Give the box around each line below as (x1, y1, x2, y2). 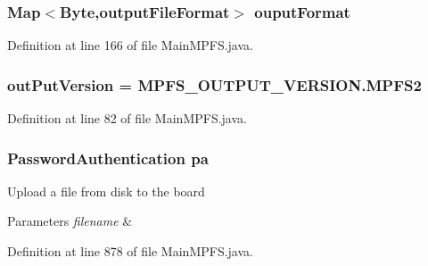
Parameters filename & (7, 212, 133, 230)
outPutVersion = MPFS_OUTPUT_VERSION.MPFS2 (7, 73, 422, 96)
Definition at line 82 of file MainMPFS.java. (7, 109, 247, 128)
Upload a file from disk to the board (7, 181, 205, 200)
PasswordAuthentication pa (7, 146, 209, 169)
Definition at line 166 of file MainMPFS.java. (7, 36, 253, 54)
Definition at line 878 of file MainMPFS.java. (7, 242, 253, 261)
